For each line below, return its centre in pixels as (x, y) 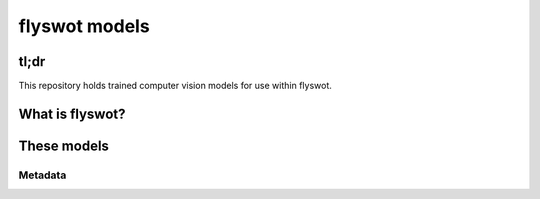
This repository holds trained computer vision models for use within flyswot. (175, 86)
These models (64, 145)
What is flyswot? (72, 113)
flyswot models (84, 26)
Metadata (42, 175)
